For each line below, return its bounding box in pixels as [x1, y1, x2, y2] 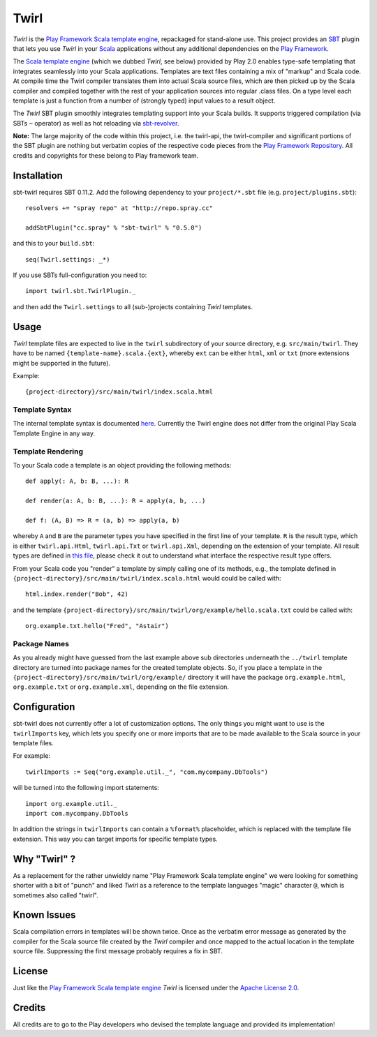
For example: [13, 752, 51, 760]
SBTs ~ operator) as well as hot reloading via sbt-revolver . [13, 119, 179, 127]
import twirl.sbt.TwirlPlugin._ [25, 287, 136, 295]
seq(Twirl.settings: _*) [25, 255, 110, 263]
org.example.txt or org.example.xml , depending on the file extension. [13, 682, 230, 691]
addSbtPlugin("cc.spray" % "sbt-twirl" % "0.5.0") [25, 223, 202, 232]
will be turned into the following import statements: [13, 784, 160, 792]
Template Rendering [13, 447, 84, 456]
